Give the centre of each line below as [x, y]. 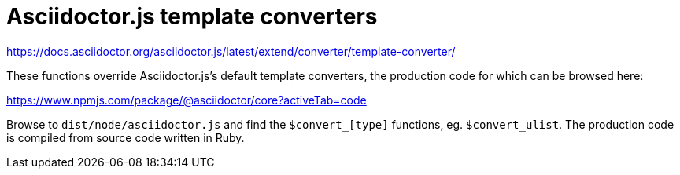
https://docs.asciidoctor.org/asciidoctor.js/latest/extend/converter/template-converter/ [231, 51]
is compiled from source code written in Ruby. [126, 137]
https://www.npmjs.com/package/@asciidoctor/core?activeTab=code [187, 100]
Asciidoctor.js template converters [192, 16]
